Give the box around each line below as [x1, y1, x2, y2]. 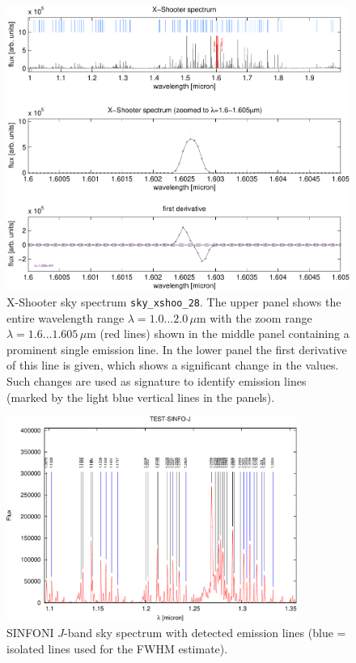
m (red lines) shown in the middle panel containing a [87, 325, 350, 342]
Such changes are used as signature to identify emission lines [6, 372, 307, 389]
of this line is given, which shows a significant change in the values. [6, 357, 339, 374]
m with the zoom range [196, 309, 312, 326]
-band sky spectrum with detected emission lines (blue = [63, 624, 346, 641]
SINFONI [6, 624, 54, 641]
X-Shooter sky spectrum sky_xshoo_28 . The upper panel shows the [6, 293, 341, 310]
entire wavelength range [6, 309, 125, 326]
